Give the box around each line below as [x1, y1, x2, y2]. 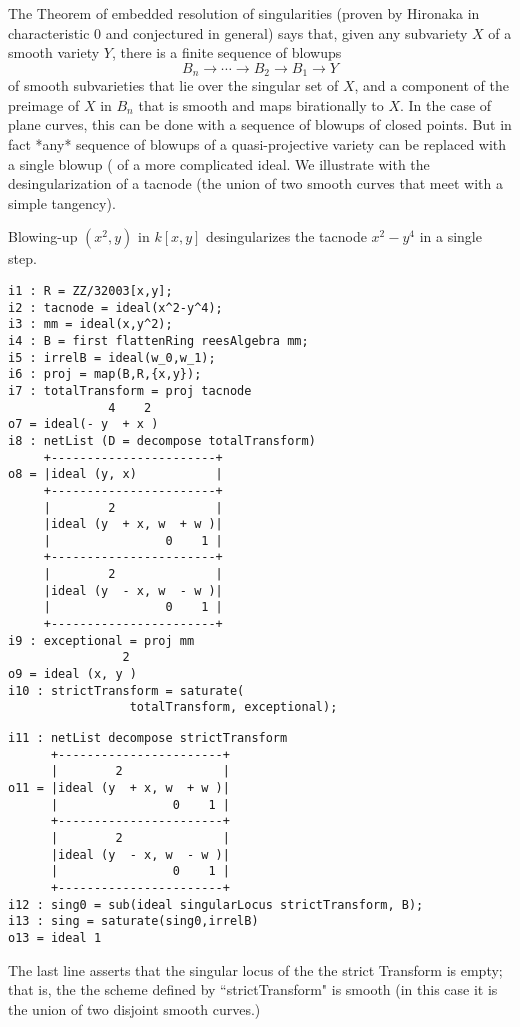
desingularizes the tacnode [206, 226, 367, 247]
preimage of [8, 94, 80, 115]
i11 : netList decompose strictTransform [8, 731, 288, 746]
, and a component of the [354, 75, 509, 96]
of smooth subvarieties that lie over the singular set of [8, 75, 339, 96]
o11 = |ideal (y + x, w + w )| [8, 781, 230, 796]
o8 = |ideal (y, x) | [8, 467, 223, 482]
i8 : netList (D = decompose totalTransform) [8, 433, 316, 448]
